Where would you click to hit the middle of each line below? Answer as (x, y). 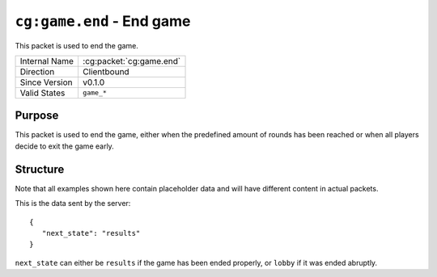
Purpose (37, 116)
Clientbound (106, 71)
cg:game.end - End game (103, 21)
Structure (40, 169)
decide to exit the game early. (65, 146)
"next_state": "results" (91, 233)
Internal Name (47, 61)
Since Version (46, 82)
